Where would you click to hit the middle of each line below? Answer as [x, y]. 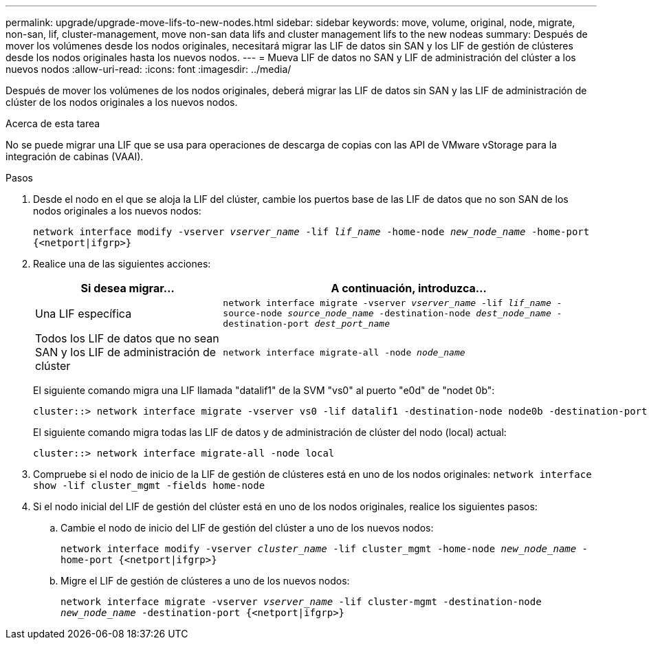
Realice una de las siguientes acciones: [122, 264]
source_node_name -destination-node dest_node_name [419, 313]
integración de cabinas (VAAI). [75, 156]
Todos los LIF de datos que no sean [127, 338]
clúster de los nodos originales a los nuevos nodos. [122, 102]
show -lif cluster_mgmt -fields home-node [149, 485]
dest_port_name [352, 324]
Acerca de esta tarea [53, 123]
